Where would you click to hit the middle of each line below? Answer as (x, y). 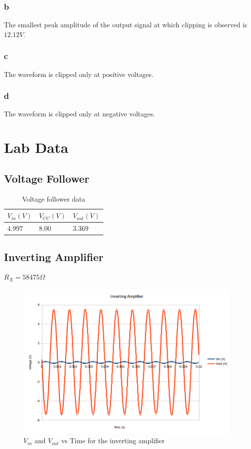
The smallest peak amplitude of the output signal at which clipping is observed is (126, 25)
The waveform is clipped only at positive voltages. (79, 74)
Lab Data (36, 147)
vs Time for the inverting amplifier (113, 440)
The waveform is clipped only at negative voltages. (80, 114)
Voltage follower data (54, 198)
